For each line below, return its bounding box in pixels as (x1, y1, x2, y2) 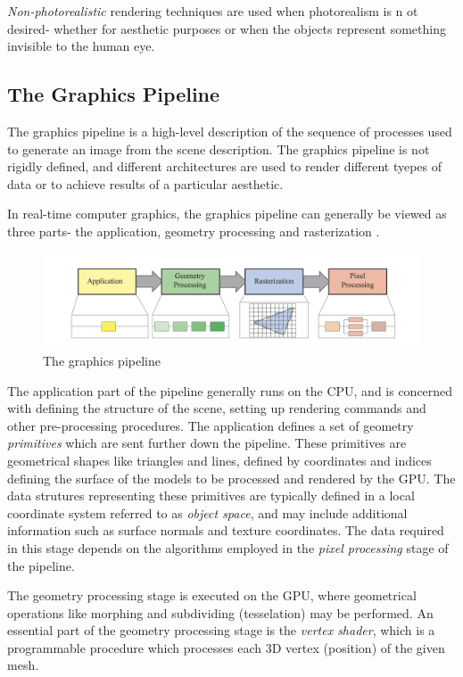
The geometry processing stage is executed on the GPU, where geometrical (7, 586, 417, 605)
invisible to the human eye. (7, 37, 155, 55)
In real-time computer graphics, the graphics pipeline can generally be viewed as (7, 204, 447, 223)
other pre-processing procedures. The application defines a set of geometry (7, 416, 414, 434)
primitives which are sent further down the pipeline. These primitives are (7, 433, 407, 452)
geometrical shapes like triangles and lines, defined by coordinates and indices (7, 450, 432, 469)
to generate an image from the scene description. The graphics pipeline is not (7, 139, 430, 158)
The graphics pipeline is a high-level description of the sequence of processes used (7, 121, 452, 140)
